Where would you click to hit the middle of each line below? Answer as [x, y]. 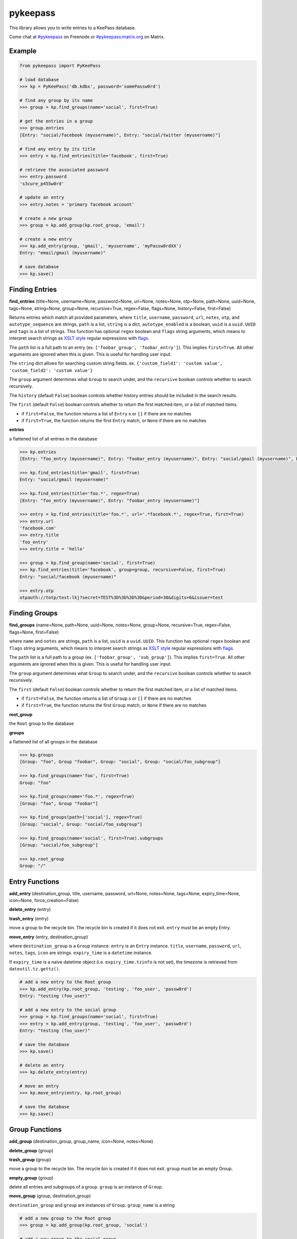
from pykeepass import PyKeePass [60, 65]
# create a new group [46, 218]
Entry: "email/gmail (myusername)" [63, 253]
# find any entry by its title [58, 149]
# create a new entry [46, 239]
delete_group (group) [31, 1150]
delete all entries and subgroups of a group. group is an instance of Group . [86, 1187]
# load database [39, 80]
